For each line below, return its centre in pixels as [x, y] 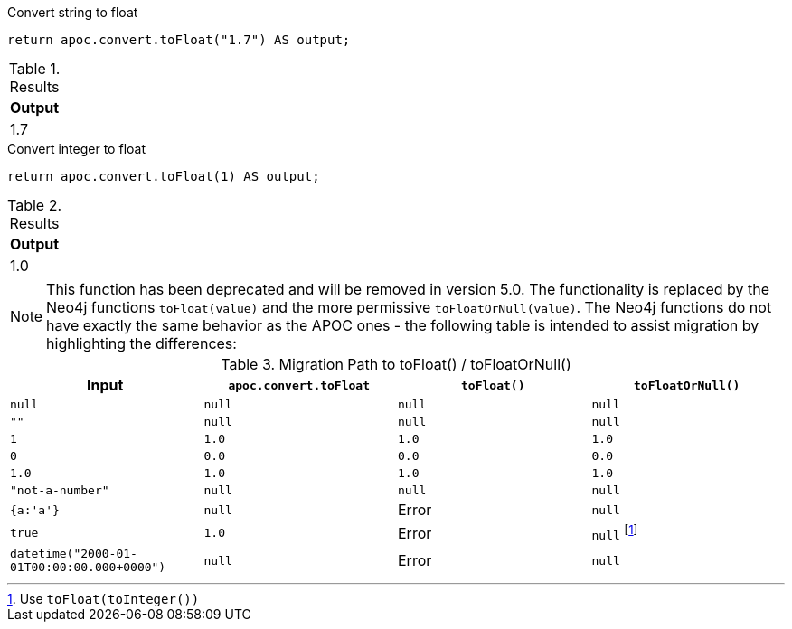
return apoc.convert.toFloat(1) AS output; [164, 176]
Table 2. [35, 205]
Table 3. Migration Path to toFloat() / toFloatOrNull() [396, 364]
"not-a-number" [60, 490]
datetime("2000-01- [74, 554]
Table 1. [34, 69]
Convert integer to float [76, 149]
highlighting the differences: [141, 343]
